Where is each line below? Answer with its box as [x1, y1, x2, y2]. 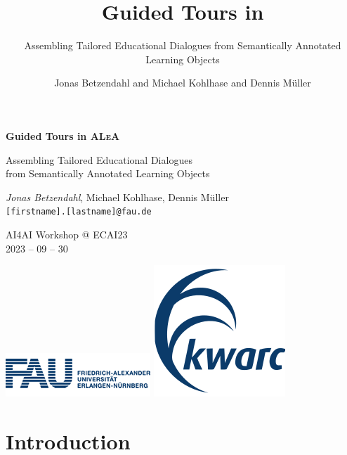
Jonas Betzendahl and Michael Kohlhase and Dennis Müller [54, 75, 311, 90]
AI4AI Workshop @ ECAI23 [6, 226, 128, 241]
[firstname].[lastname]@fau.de [6, 207, 152, 217]
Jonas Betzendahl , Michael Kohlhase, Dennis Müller [6, 189, 229, 204]
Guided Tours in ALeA [6, 128, 120, 143]
